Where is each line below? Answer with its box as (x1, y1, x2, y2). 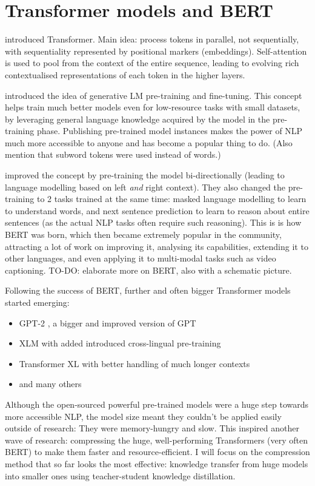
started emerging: (5, 296, 70, 308)
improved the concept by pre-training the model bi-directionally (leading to (5, 169, 285, 181)
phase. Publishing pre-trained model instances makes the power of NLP (36, 124, 303, 137)
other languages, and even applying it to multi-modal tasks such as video (5, 252, 276, 265)
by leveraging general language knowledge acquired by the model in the (5, 112, 270, 125)
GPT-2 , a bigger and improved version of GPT (19, 316, 196, 329)
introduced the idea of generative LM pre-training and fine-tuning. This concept (5, 89, 302, 101)
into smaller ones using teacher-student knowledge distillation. (5, 469, 236, 482)
